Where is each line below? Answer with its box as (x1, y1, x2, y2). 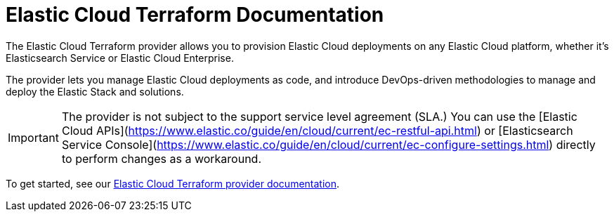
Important (8, 130, 59, 145)
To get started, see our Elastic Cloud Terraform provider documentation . (6, 177, 340, 190)
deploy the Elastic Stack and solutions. (6, 85, 184, 98)
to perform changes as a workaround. (61, 151, 262, 166)
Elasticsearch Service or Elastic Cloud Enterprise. (6, 51, 234, 64)
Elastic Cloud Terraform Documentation (6, 3, 384, 27)
